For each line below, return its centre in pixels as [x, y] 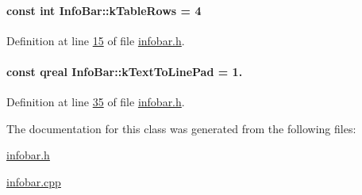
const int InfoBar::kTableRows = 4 [104, 10]
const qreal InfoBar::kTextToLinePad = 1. [125, 71]
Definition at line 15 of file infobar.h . [96, 40]
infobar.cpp [34, 181]
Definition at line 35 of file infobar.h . [96, 102]
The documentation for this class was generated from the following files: [181, 128]
